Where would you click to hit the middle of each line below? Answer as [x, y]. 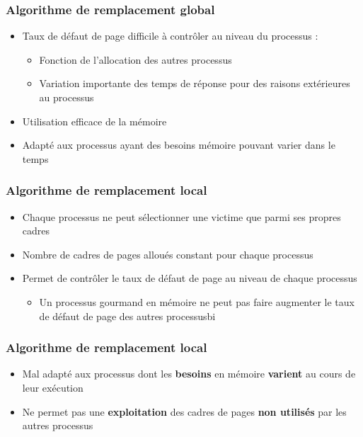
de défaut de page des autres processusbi [127, 316]
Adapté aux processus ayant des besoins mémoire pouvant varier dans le [179, 145]
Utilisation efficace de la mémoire [94, 121]
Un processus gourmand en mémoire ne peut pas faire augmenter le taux [197, 301]
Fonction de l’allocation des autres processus [136, 59]
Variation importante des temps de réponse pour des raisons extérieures [195, 83]
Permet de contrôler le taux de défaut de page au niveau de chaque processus [190, 278]
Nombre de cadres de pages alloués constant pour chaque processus [168, 254]
